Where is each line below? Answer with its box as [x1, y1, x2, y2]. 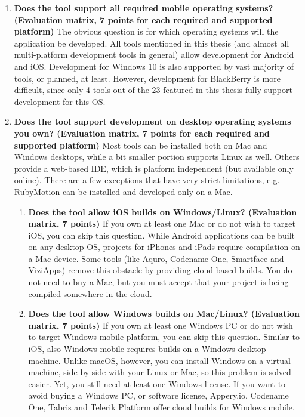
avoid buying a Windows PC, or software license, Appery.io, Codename [28, 389, 289, 401]
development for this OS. [14, 95, 106, 107]
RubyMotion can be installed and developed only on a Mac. [14, 185, 233, 197]
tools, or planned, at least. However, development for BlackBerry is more [14, 72, 281, 84]
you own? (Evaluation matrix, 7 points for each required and [14, 126, 270, 139]
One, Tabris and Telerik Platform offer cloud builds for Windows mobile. [28, 401, 295, 413]
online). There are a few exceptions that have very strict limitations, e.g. [14, 174, 280, 186]
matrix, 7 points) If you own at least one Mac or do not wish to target [28, 217, 295, 230]
